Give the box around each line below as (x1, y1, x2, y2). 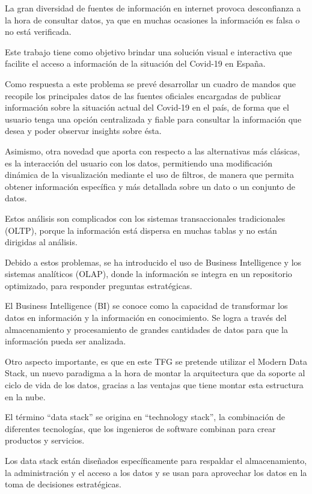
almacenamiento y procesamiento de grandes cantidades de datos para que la (5, 323, 288, 335)
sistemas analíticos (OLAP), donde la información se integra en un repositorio (5, 267, 292, 280)
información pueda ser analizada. (5, 335, 126, 347)
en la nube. (5, 390, 46, 403)
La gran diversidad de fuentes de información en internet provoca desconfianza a (5, 2, 301, 14)
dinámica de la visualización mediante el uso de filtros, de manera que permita (5, 168, 294, 181)
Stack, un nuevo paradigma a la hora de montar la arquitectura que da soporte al (5, 367, 305, 379)
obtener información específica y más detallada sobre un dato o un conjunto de (5, 180, 295, 192)
